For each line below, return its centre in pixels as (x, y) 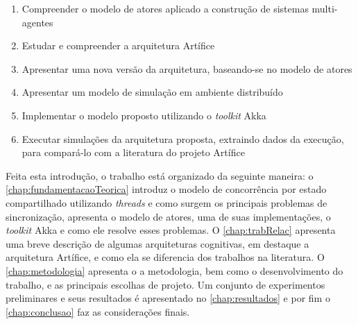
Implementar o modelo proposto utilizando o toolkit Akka (144, 115)
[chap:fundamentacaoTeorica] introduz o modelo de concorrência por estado (166, 189)
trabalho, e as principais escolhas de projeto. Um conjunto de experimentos (165, 284)
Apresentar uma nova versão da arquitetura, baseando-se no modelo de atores (187, 68)
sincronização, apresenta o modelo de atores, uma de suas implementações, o (168, 216)
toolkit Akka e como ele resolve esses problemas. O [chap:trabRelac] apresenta (171, 230)
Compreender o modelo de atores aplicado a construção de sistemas (165, 8)
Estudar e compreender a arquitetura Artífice (118, 45)
